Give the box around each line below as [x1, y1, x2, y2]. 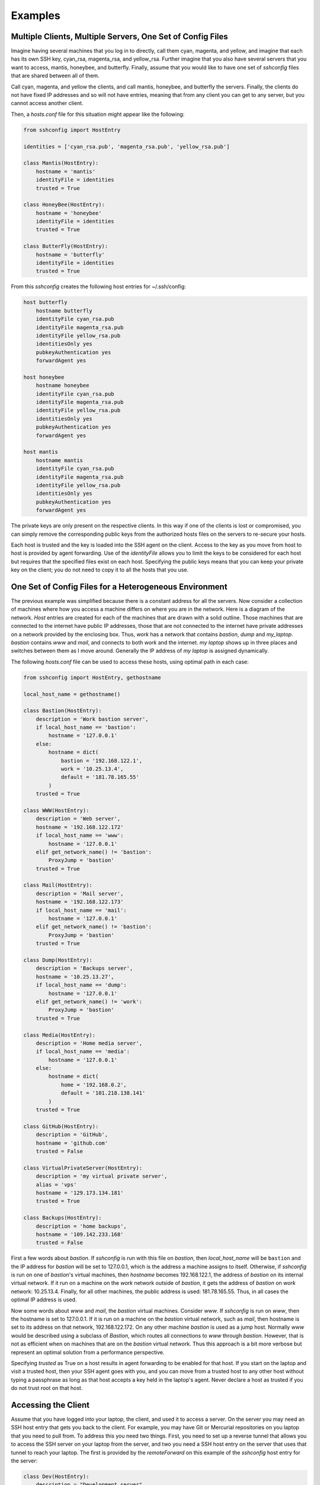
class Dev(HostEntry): [23, 1473, 89, 1480]
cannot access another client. [11, 100, 84, 107]
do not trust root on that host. [11, 1385, 83, 1392]
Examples [11, 9, 60, 22]
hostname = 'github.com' [36, 1139, 108, 1146]
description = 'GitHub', [36, 1132, 108, 1138]
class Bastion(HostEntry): [23, 707, 102, 714]
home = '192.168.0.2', [60, 1081, 127, 1088]
